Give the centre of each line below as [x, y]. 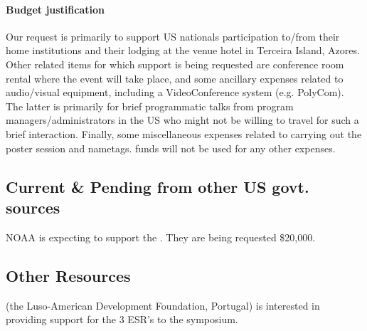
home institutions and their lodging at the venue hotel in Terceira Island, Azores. [183, 50]
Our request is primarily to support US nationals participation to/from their [173, 36]
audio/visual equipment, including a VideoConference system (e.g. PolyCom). [175, 92]
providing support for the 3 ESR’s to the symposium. [122, 319]
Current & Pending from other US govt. [158, 186]
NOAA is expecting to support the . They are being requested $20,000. [161, 237]
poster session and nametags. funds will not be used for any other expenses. [171, 148]
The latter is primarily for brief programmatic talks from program [150, 106]
